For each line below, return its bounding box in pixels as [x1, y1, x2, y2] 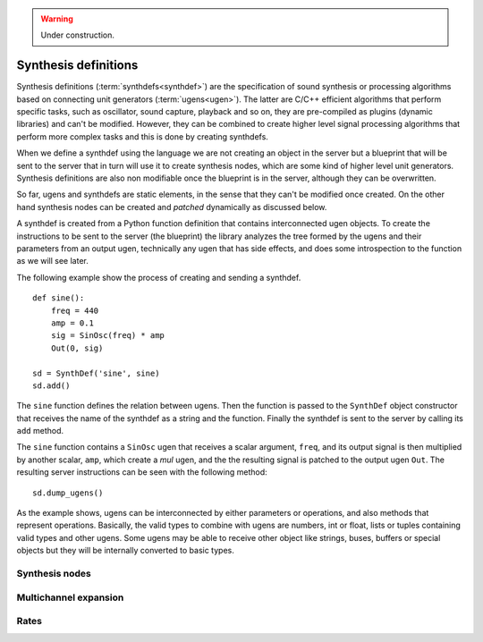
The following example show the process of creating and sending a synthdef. [16, 272, 301, 283]
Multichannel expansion [16, 591, 124, 604]
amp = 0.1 [50, 317, 94, 328]
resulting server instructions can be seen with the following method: [16, 467, 267, 477]
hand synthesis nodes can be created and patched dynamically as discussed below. [16, 201, 327, 212]
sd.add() [32, 380, 71, 391]
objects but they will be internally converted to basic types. [16, 545, 234, 556]
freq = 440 [50, 305, 99, 316]
